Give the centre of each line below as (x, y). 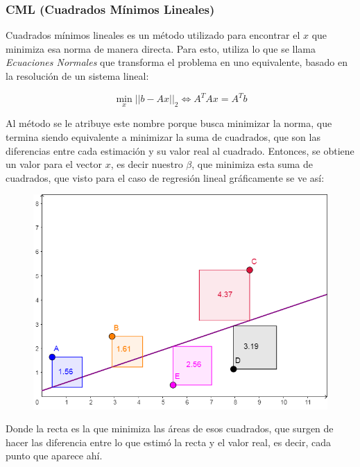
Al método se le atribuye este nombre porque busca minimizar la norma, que (169, 123)
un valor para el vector (54, 164)
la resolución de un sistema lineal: (77, 76)
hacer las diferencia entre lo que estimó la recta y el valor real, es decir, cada (169, 442)
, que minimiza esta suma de (252, 164)
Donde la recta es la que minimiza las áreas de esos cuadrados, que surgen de (170, 428)
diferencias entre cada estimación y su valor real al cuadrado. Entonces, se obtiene (180, 150)
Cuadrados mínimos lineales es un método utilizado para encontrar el (153, 35)
